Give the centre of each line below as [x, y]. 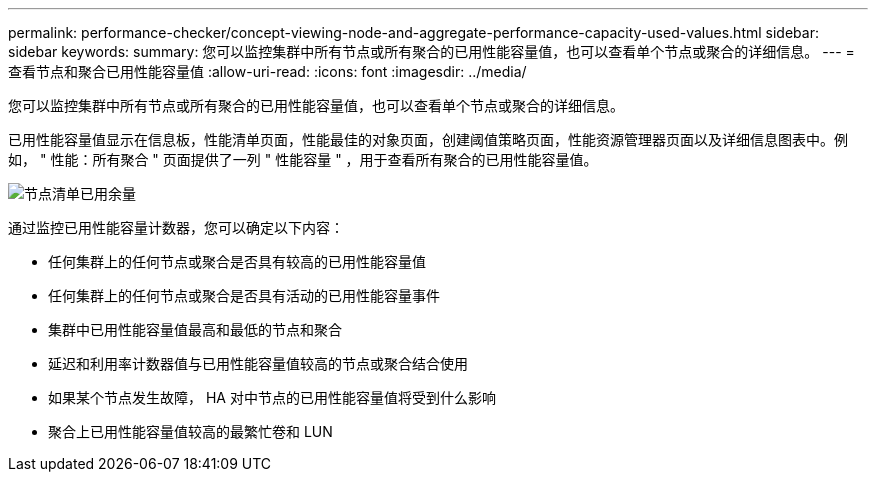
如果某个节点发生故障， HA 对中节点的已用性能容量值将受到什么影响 [272, 397]
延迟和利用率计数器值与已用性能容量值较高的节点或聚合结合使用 [258, 363]
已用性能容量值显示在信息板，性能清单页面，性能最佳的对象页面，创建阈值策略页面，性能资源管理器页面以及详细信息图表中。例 [428, 139]
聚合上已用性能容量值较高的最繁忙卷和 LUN [190, 431]
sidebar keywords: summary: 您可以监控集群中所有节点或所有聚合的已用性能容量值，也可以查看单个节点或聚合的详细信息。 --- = [431, 51]
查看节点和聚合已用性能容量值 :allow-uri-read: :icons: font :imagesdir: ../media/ [267, 71]
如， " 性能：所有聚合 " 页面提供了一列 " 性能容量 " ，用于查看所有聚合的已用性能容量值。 [303, 159]
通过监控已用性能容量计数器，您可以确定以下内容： [176, 227]
